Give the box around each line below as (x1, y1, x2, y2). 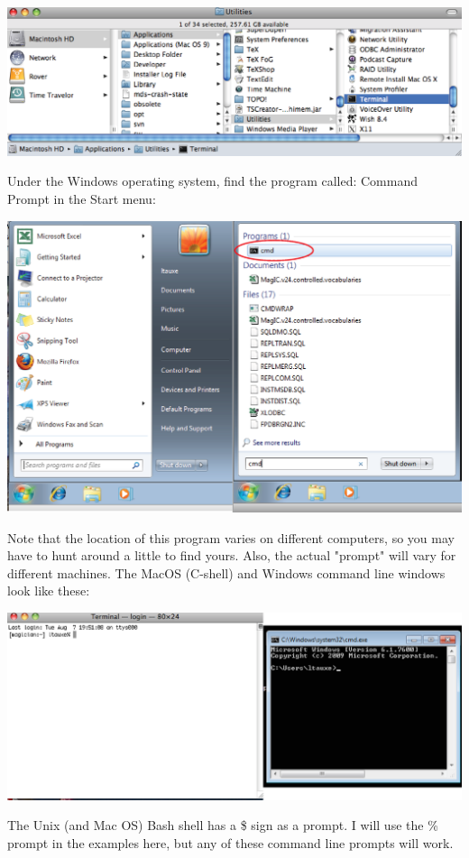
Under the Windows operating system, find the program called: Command (7, 171, 418, 190)
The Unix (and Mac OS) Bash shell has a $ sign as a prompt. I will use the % (7, 816, 438, 835)
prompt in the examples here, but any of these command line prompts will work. (7, 833, 454, 852)
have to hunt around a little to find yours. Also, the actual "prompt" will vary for (7, 546, 456, 565)
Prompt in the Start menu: (7, 189, 156, 208)
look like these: (7, 581, 90, 600)
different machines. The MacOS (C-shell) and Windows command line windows (7, 563, 446, 582)
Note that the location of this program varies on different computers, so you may (7, 528, 455, 547)
